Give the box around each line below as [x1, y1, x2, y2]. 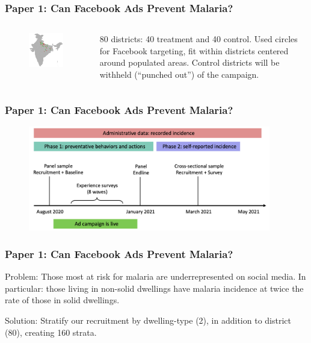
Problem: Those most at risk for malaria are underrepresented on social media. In [5, 270, 306, 283]
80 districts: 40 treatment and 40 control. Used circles [99, 33, 298, 45]
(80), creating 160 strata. [5, 326, 97, 338]
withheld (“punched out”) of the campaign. [99, 68, 259, 80]
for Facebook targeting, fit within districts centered [99, 44, 289, 57]
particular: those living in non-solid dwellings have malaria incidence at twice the [5, 282, 304, 294]
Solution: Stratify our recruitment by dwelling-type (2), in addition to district [5, 314, 291, 327]
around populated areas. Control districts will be [99, 56, 280, 69]
